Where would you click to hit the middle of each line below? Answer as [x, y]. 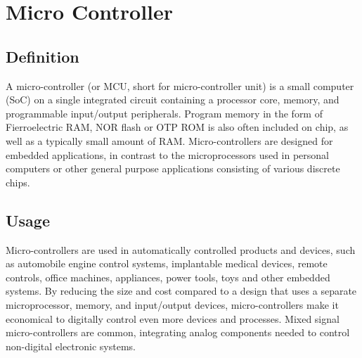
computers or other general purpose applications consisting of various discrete [173, 168]
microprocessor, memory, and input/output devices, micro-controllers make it [172, 304]
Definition [43, 56]
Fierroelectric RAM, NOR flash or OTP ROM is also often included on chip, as [177, 127]
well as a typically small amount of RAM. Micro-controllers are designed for [169, 140]
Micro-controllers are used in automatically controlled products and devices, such [181, 249]
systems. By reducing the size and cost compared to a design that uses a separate [181, 291]
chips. [18, 182]
